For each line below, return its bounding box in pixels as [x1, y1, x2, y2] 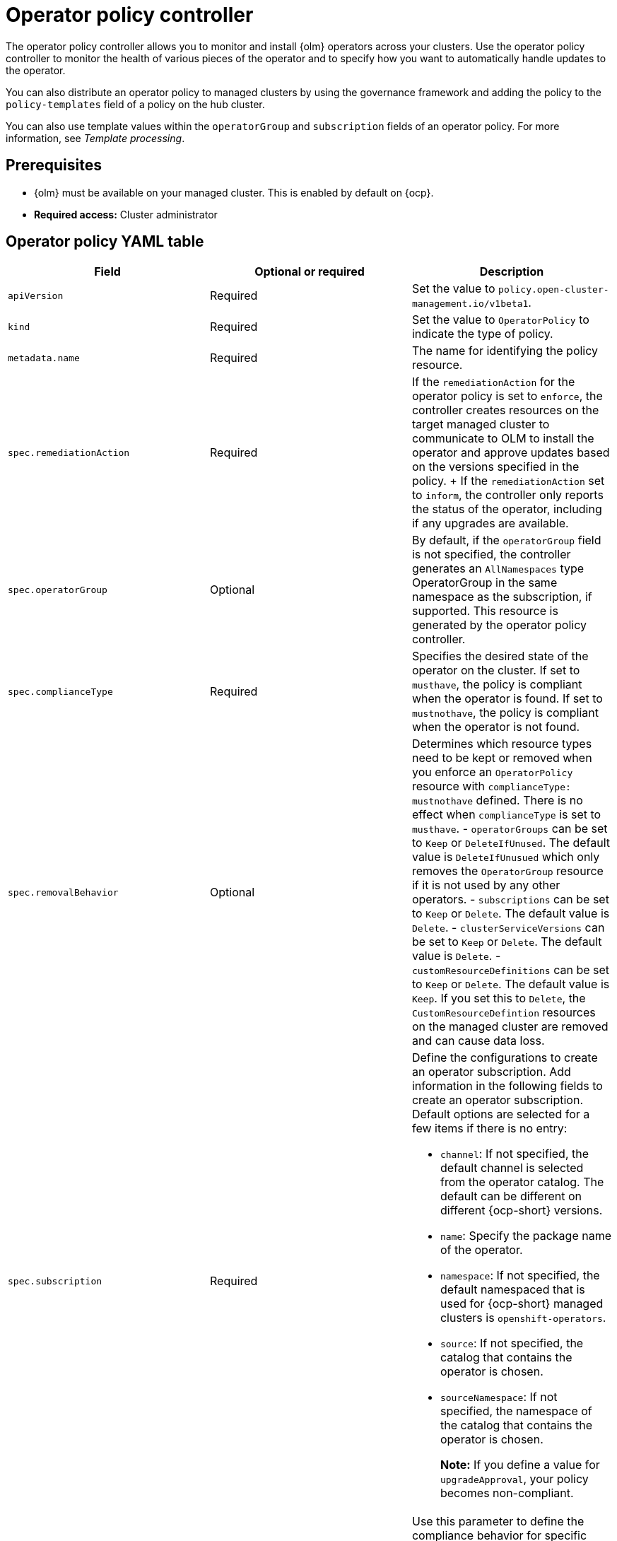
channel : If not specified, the [440, 1147, 589, 1161]
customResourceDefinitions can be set [411, 963, 610, 978]
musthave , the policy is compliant [411, 677, 582, 692]
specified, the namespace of [440, 1404, 592, 1419]
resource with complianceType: [411, 779, 571, 794]
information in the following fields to [411, 1079, 603, 1094]
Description [479, 264, 544, 279]
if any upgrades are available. [411, 516, 569, 531]
